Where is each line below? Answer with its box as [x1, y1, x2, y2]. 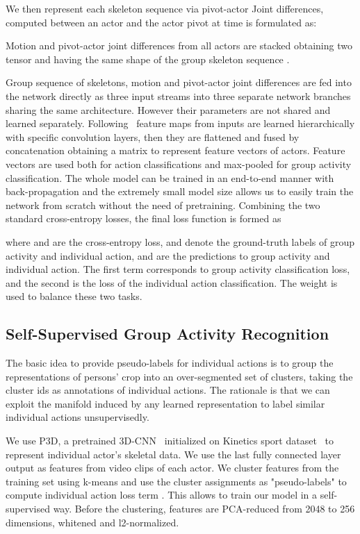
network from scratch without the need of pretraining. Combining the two [6, 197, 320, 212]
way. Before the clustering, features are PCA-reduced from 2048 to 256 [53, 501, 355, 516]
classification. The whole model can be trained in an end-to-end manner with [6, 170, 334, 185]
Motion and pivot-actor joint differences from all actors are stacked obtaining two [6, 38, 352, 53]
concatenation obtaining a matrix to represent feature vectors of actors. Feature [6, 143, 345, 158]
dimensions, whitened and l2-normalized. [6, 515, 179, 529]
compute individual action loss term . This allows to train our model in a [6, 487, 318, 502]
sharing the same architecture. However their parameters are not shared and [6, 102, 331, 117]
